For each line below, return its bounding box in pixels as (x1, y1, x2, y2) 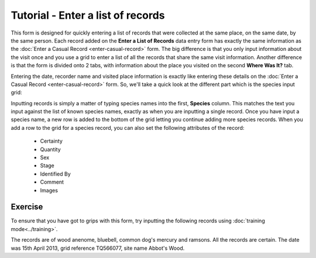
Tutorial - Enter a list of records (11, 9, 165, 22)
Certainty (40, 137, 63, 145)
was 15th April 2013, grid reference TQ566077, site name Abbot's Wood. (11, 245, 185, 252)
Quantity (40, 146, 61, 153)
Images (40, 187, 59, 194)
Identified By (40, 170, 71, 177)
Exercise (11, 202, 43, 212)
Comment (40, 178, 64, 185)
